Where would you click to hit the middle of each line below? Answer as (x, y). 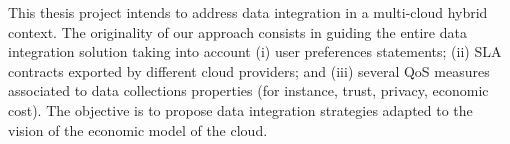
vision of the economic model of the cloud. (138, 129)
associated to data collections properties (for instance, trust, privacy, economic (248, 90)
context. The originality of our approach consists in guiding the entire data (237, 31)
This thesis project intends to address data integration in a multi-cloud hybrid (248, 12)
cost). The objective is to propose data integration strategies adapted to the (240, 109)
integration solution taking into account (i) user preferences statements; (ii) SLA (255, 51)
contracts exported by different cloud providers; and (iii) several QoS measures (249, 70)
